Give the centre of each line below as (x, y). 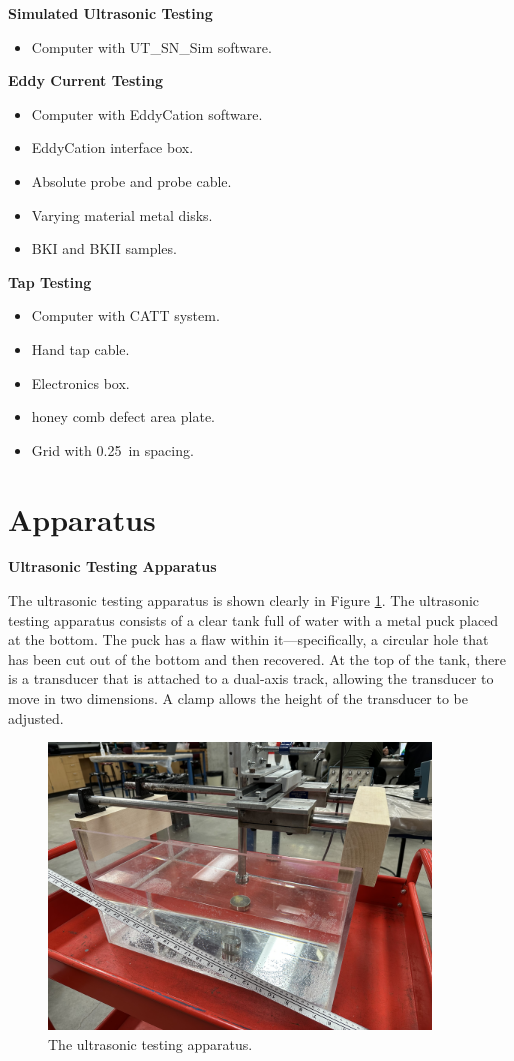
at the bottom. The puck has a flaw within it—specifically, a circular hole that (248, 639)
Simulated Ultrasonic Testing (110, 13)
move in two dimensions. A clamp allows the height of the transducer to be (238, 698)
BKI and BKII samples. (104, 248)
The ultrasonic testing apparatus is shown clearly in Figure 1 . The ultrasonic (244, 600)
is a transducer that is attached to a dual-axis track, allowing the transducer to (251, 678)
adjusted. (36, 717)
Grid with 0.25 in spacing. (112, 449)
